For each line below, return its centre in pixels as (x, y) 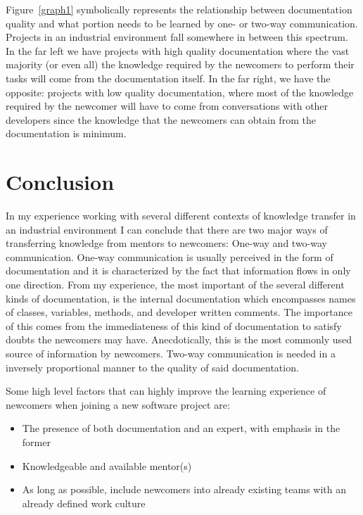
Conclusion (60, 182)
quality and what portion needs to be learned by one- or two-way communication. (182, 23)
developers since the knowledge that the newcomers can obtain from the (161, 119)
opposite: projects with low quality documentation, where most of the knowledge (180, 92)
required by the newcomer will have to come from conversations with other (167, 106)
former (36, 441)
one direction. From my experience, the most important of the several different (175, 285)
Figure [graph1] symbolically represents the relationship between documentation (179, 9)
